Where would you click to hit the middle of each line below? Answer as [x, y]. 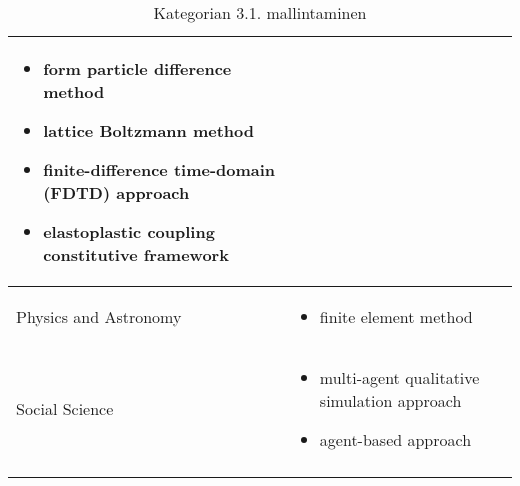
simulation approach [390, 400]
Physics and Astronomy [99, 316]
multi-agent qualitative [399, 377]
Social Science [65, 408]
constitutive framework [136, 254]
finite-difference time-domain [159, 169]
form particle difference [137, 68]
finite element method [396, 316]
